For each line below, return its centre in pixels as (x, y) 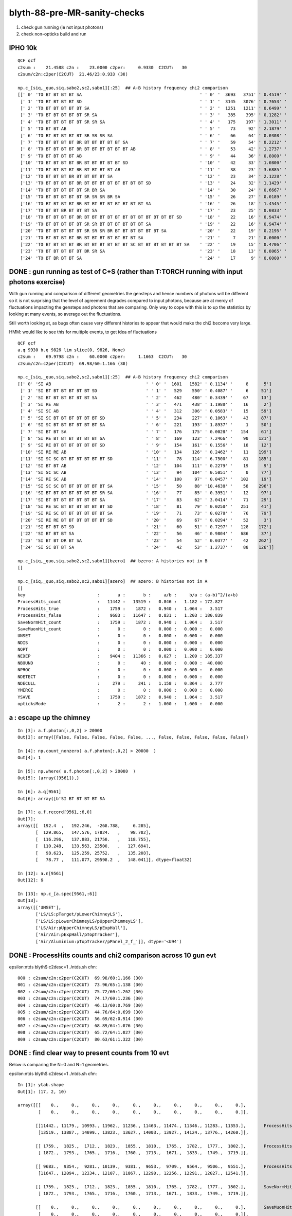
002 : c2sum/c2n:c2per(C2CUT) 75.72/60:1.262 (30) (81, 992)
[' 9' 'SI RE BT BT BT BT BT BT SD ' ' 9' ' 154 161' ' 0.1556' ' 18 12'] (146, 445)
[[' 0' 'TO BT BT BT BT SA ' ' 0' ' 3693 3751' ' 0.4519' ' (152, 95)
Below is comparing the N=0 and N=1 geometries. (59, 1065)
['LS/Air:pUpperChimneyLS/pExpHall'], (82, 928)
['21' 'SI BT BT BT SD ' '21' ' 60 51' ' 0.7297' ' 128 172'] (146, 527)
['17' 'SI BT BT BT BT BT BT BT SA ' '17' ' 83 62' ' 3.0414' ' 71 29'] (146, 500)
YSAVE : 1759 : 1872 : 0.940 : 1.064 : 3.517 (120, 697)
